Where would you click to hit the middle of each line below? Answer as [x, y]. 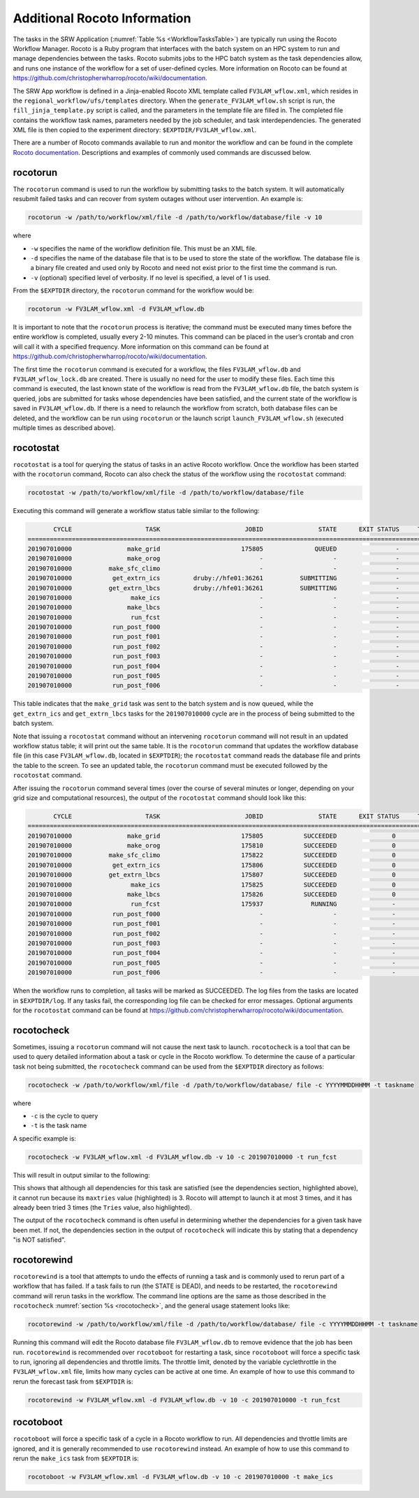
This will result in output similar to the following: [81, 1175]
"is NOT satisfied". [39, 1240]
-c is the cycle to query [64, 1115]
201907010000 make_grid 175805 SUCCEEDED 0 [212, 836]
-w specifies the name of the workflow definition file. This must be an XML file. [144, 249]
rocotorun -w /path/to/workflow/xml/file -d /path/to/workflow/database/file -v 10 [175, 217]
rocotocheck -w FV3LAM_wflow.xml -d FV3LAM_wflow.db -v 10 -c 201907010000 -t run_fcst [182, 1157]
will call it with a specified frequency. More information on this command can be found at [141, 346]
